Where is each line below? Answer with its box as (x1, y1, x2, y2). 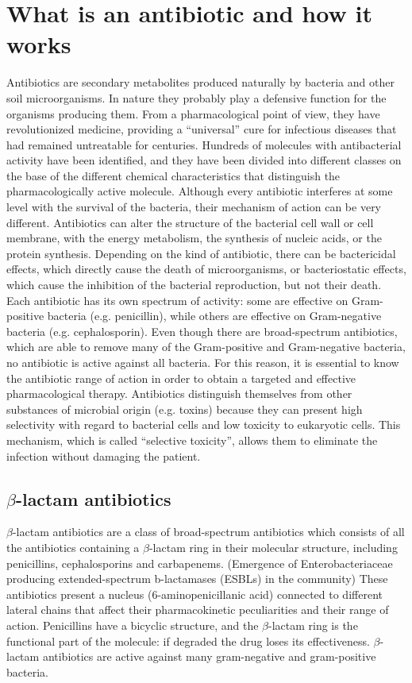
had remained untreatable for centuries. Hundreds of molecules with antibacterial (6, 136, 402, 152)
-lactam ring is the (268, 616, 358, 633)
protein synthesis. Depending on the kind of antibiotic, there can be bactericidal (6, 245, 396, 261)
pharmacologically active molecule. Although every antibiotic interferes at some (6, 183, 393, 199)
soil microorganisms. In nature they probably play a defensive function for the (6, 89, 387, 106)
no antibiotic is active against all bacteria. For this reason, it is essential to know (6, 354, 399, 370)
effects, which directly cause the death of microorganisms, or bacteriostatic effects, (6, 260, 406, 277)
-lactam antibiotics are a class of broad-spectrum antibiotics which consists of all (12, 523, 405, 540)
